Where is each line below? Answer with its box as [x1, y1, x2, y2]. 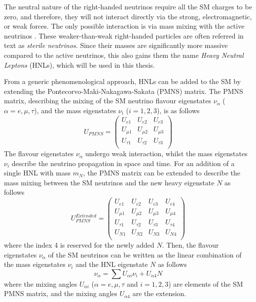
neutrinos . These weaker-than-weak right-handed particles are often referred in [4, 30, 244, 41]
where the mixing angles [4, 278, 77, 289]
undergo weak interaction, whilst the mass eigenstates [85, 148, 248, 159]
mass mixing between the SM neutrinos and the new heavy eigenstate [4, 177, 215, 187]
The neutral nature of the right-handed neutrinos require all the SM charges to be [4, 1, 252, 11]
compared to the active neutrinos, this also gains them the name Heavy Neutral [4, 49, 244, 60]
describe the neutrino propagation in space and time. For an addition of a [11, 158, 235, 168]
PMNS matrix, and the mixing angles [4, 288, 117, 299]
